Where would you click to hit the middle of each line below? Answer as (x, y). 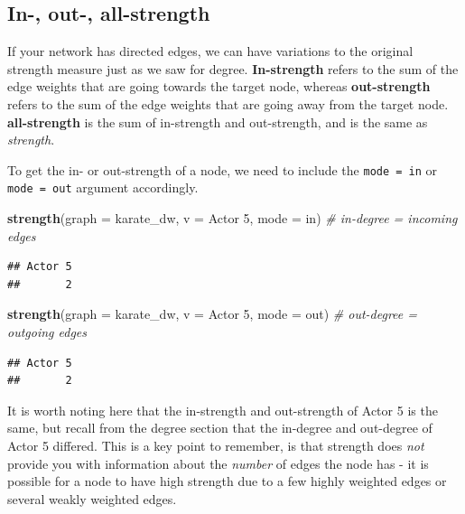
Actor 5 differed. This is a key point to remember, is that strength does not (216, 446)
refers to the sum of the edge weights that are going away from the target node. (228, 103)
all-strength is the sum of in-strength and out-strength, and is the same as (218, 121)
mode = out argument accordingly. (103, 187)
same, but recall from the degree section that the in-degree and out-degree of (220, 428)
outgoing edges (47, 332)
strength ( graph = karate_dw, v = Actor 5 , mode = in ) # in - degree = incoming (232, 218)
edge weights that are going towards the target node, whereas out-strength (219, 86)
